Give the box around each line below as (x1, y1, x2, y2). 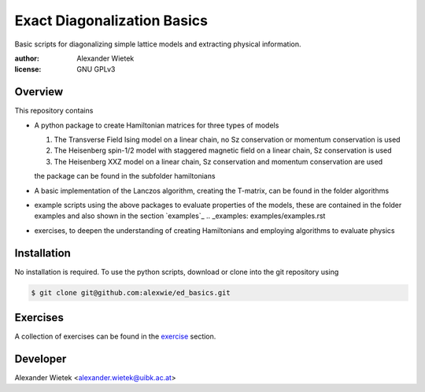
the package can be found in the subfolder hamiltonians (34, 172, 216, 181)
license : (14, 65, 42, 74)
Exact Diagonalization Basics (14, 12, 209, 29)
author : (14, 54, 39, 63)
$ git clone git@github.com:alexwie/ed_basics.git (31, 288, 231, 297)
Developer (14, 352, 67, 365)
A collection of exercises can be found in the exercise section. (14, 331, 216, 342)
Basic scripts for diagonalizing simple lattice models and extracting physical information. (14, 39, 302, 49)
